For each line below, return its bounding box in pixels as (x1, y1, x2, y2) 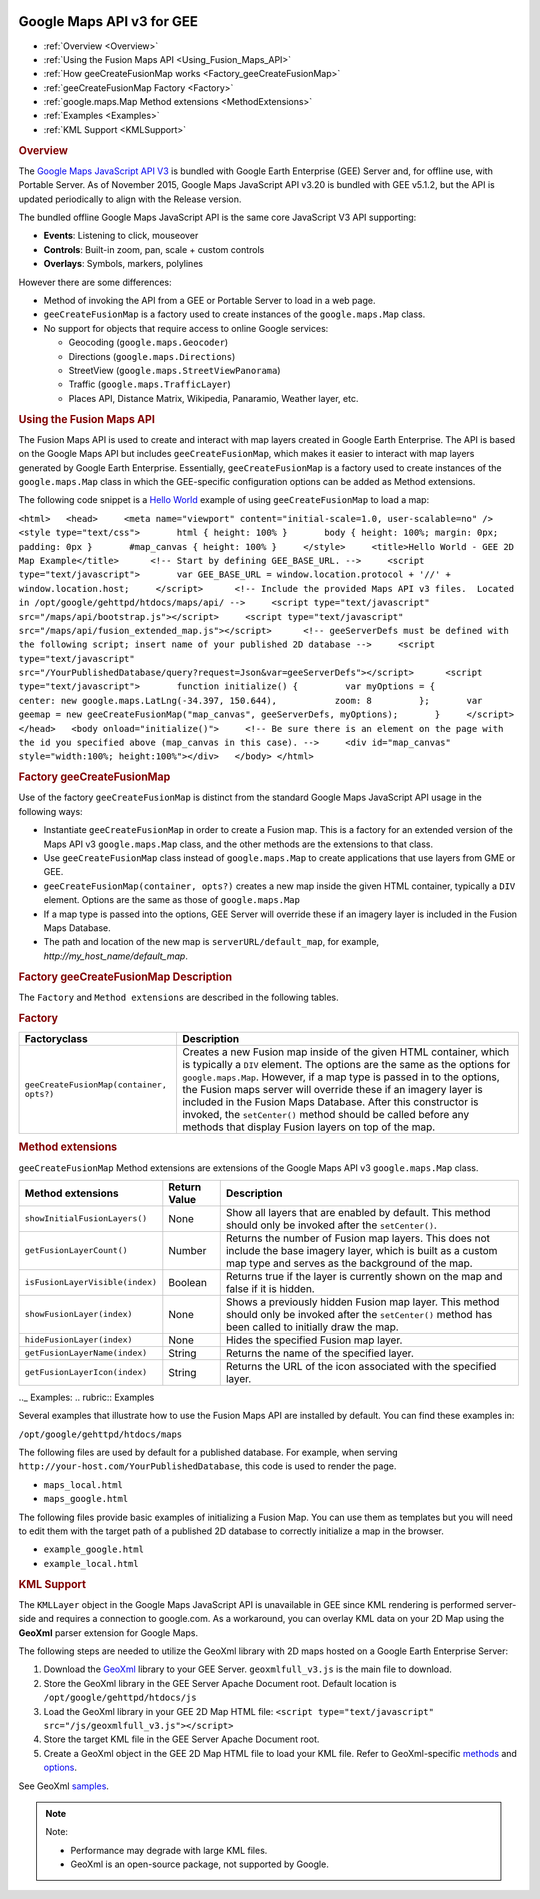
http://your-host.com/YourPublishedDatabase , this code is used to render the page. (18, 1460, 397, 1472)
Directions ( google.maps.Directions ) (68, 350, 236, 362)
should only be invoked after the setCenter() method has (225, 1307, 493, 1321)
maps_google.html (43, 1493, 129, 1505)
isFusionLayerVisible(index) (24, 1277, 158, 1288)
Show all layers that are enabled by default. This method (225, 1205, 491, 1219)
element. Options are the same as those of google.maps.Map (43, 894, 300, 906)
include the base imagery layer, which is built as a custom (225, 1243, 498, 1257)
